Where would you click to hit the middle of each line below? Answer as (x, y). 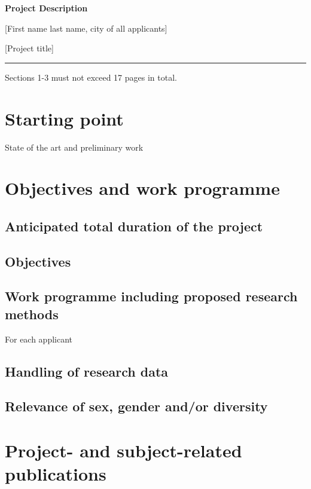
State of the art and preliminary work (74, 147)
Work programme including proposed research (151, 296)
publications (56, 474)
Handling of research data (87, 371)
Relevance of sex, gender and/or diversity (136, 406)
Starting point (64, 118)
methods (32, 314)
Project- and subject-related (124, 450)
